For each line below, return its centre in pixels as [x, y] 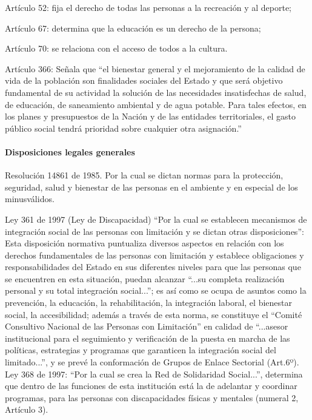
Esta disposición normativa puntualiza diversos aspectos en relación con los [144, 243]
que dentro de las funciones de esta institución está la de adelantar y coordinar [151, 386]
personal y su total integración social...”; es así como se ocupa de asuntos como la [156, 290]
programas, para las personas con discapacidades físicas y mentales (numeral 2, [152, 397]
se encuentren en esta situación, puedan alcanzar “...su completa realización [145, 278]
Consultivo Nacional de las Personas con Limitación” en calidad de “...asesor [147, 326]
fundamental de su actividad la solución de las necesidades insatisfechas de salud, [156, 92]
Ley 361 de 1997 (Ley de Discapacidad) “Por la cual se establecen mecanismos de [156, 219]
